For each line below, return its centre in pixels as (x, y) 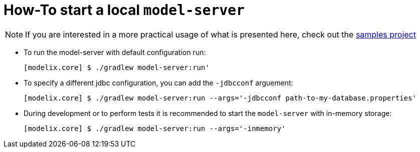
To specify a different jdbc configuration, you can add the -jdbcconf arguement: (158, 82)
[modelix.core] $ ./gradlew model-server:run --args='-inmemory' (155, 128)
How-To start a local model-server (124, 10)
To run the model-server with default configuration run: (115, 52)
